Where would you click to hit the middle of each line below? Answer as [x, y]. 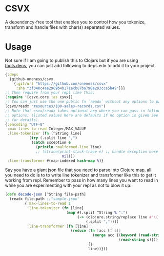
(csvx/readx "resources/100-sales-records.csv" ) [55, 106]
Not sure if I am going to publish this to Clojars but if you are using [72, 60]
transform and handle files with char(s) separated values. [63, 27]
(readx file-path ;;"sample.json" [44, 199]
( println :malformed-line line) [69, 147]
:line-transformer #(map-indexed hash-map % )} [55, 161]
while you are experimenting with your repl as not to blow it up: [68, 185]
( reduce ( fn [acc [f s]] [96, 231]
